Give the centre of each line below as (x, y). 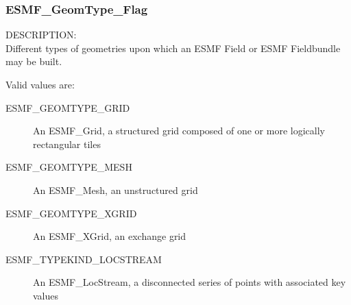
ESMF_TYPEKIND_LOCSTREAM (84, 259)
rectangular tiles (67, 144)
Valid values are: (40, 84)
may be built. (34, 61)
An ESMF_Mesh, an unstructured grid (116, 190)
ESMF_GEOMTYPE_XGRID (71, 213)
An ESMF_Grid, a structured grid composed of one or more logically (179, 131)
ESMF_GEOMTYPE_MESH (69, 167)
